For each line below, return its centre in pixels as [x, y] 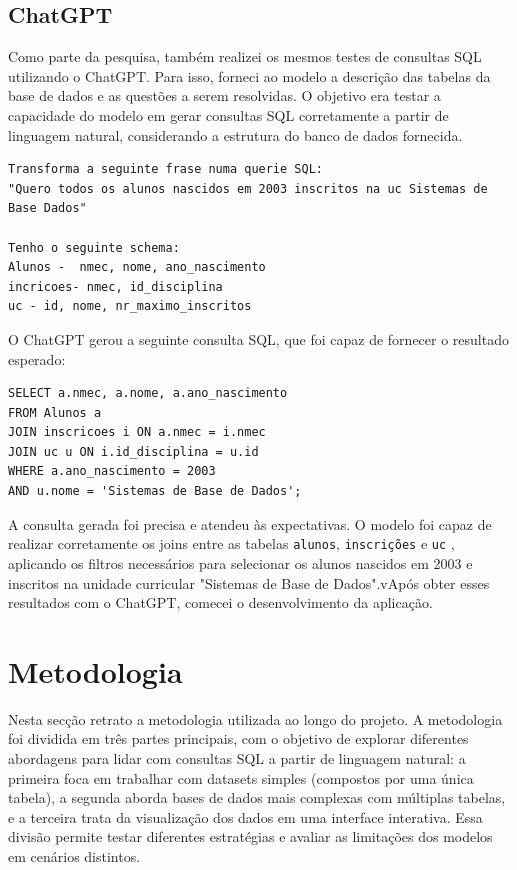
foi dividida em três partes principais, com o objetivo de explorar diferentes [238, 738]
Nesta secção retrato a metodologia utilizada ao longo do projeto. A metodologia [255, 718]
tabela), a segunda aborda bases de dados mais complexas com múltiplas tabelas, [257, 797]
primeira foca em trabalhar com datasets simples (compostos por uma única [241, 777]
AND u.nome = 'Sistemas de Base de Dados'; [155, 491]
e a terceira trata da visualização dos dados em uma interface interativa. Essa [245, 816]
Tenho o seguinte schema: [94, 247]
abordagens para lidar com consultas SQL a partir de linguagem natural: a [237, 758]
